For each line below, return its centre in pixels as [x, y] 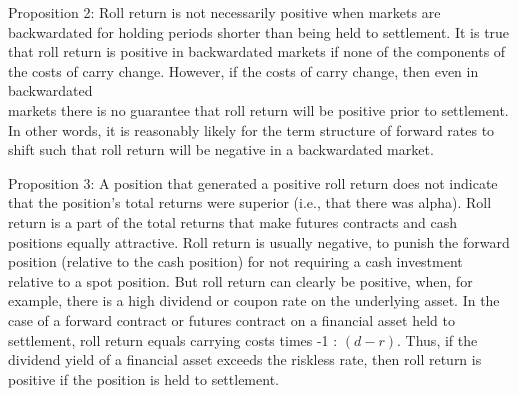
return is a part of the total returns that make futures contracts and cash [233, 221]
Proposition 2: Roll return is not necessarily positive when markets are [224, 12]
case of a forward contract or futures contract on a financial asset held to [231, 319]
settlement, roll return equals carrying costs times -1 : [173, 339]
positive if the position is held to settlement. [143, 378]
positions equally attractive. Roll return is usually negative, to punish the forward [259, 241]
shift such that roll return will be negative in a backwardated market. [221, 149]
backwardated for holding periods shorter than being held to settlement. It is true [259, 31]
